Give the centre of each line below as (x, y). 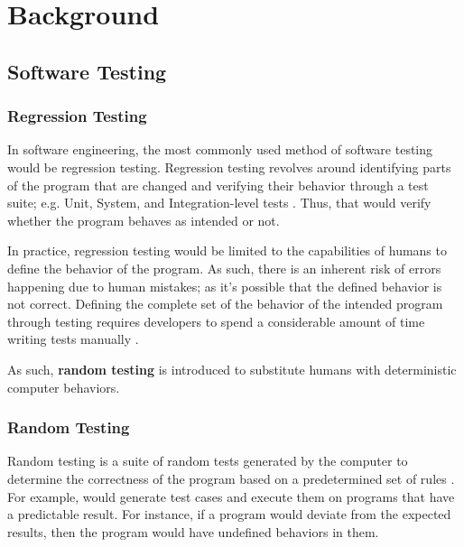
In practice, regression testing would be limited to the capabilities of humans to (227, 250)
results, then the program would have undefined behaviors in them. (193, 531)
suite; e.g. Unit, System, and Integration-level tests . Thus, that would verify (219, 203)
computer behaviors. (64, 387)
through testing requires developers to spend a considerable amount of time (216, 321)
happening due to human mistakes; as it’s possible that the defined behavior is (225, 286)
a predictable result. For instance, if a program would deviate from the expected (229, 514)
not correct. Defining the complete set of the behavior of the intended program (225, 304)
